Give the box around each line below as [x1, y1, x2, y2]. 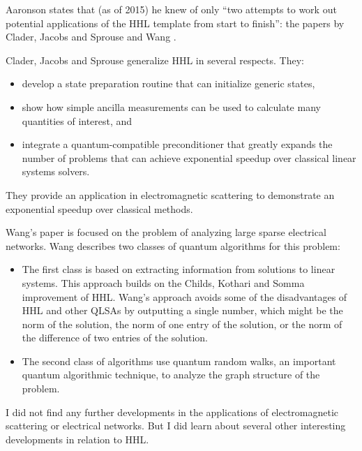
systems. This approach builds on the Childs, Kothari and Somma [22, 275, 305, 290]
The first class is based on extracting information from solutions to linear [22, 262, 335, 276]
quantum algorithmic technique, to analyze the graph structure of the [22, 367, 320, 382]
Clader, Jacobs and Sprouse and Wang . [6, 29, 176, 44]
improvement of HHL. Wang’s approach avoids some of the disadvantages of [22, 289, 347, 304]
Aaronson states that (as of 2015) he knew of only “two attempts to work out [6, 2, 337, 16]
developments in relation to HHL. [6, 431, 149, 446]
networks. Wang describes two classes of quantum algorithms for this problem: [6, 238, 340, 253]
